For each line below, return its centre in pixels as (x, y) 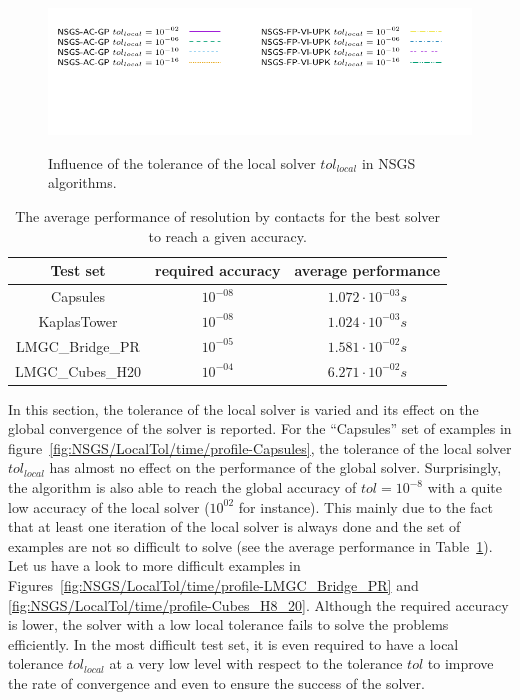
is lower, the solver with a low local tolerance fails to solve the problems (228, 624)
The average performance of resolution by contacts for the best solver (228, 215)
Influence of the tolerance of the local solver (182, 162)
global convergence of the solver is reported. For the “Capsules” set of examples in (260, 428)
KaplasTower (78, 320)
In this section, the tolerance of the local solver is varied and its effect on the (243, 408)
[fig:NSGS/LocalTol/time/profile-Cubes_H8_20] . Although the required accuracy (258, 604)
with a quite (464, 487)
